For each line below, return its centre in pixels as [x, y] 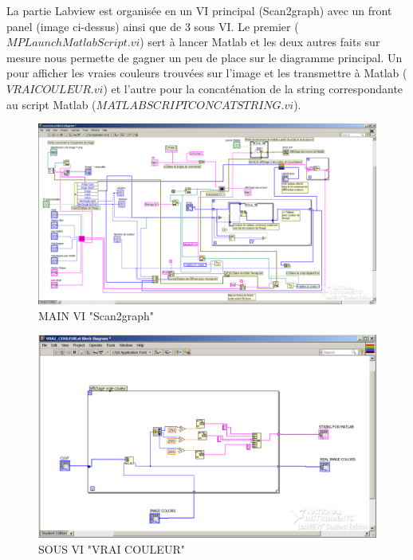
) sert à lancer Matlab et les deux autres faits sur [260, 42]
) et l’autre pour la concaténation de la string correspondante [253, 88]
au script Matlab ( [51, 104]
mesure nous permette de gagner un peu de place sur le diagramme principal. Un [205, 57]
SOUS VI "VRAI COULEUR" [112, 548]
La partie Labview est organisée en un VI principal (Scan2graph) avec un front [199, 10]
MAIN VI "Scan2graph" [96, 315]
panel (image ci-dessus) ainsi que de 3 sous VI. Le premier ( [153, 26]
